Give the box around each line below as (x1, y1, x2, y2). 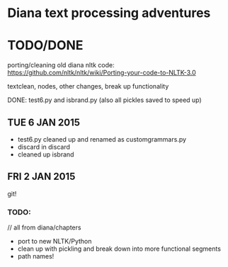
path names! (17, 252, 55, 261)
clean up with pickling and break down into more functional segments (17, 244, 222, 253)
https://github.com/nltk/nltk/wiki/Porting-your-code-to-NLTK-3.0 (7, 69, 196, 77)
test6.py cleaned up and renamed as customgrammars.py (17, 135, 186, 143)
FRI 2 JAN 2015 (7, 171, 76, 183)
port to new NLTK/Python (17, 237, 92, 246)
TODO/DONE (7, 38, 84, 54)
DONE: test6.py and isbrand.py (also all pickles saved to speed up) (7, 96, 202, 104)
